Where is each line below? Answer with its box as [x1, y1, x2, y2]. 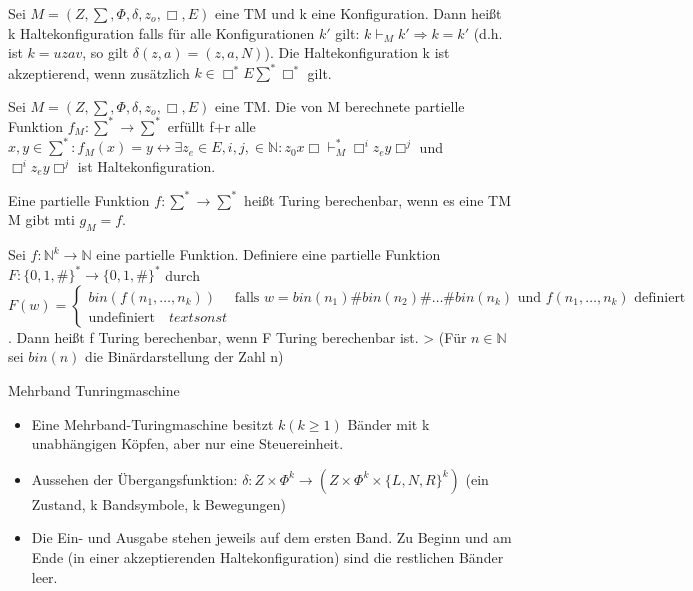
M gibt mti [8, 209, 75, 230]
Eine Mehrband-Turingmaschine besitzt [31, 413, 274, 434]
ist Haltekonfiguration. [77, 155, 216, 176]
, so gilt [82, 42, 129, 63]
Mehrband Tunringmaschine [8, 380, 180, 401]
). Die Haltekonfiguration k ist [264, 42, 450, 63]
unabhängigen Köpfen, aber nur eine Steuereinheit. [31, 433, 344, 454]
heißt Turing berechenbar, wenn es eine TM [244, 189, 512, 210]
